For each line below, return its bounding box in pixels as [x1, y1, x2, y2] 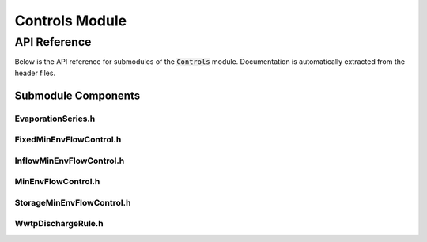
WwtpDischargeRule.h [14, 218, 104, 229]
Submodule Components [14, 89, 141, 102]
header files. [14, 68, 55, 78]
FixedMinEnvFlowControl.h [14, 134, 122, 146]
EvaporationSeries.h [14, 113, 96, 124]
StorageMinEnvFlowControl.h [14, 197, 131, 208]
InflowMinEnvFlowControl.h [14, 155, 125, 166]
